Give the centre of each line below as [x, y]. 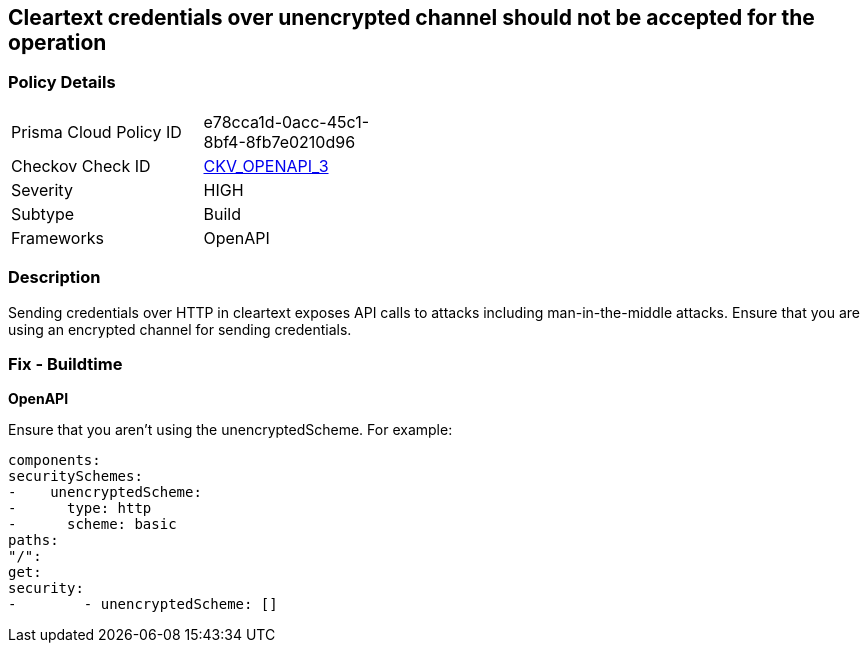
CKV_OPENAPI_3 [266, 165]
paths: [33, 540]
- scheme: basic [92, 524]
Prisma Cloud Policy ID [96, 131]
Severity [42, 189]
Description [54, 277]
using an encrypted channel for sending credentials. [180, 329]
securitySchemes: [75, 476]
